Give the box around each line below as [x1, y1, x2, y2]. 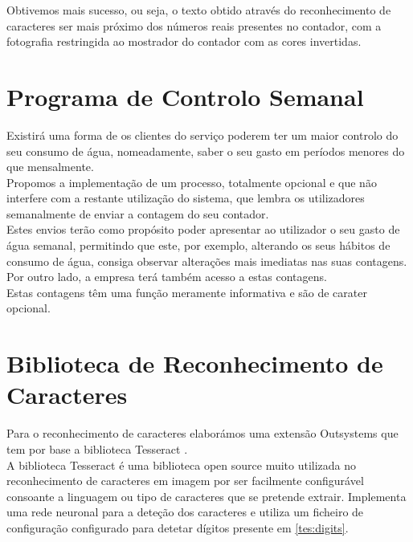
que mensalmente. [6, 158, 94, 175]
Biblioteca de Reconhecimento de [6, 347, 383, 380]
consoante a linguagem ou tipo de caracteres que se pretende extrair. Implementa [6, 487, 407, 504]
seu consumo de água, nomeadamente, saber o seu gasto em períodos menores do [6, 142, 405, 159]
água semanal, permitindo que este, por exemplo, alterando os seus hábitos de [6, 237, 391, 254]
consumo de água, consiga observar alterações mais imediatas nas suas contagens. [6, 252, 407, 269]
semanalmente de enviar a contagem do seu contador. [6, 205, 269, 222]
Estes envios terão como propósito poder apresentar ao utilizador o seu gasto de [6, 221, 400, 238]
